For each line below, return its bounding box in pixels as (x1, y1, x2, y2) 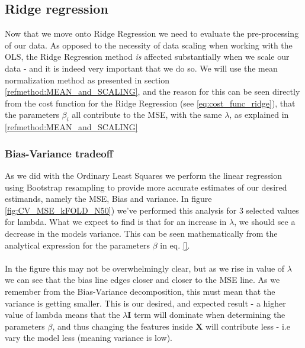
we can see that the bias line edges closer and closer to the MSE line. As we (5, 273, 280, 286)
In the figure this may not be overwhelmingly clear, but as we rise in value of (5, 262, 285, 274)
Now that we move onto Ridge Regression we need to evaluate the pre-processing (5, 27, 299, 40)
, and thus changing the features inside (52, 320, 193, 332)
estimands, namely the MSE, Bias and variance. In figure (5, 192, 212, 205)
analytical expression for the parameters (5, 239, 150, 251)
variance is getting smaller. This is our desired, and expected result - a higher (5, 297, 286, 309)
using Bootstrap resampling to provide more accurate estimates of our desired (5, 181, 287, 193)
